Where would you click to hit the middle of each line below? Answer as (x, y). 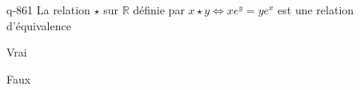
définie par (159, 10)
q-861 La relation (48, 10)
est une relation (316, 10)
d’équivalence (39, 25)
